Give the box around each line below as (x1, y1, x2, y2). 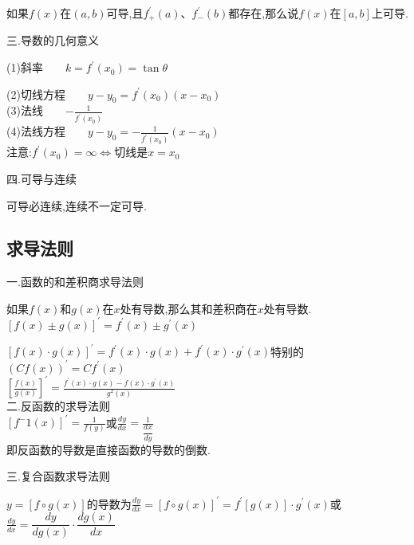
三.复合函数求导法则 (6, 468, 110, 484)
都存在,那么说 (228, 5, 299, 21)
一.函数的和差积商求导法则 (6, 273, 144, 290)
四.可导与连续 (6, 170, 77, 186)
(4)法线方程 (6, 123, 65, 139)
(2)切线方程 (6, 85, 65, 102)
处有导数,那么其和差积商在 (120, 300, 258, 316)
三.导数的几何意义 (6, 32, 99, 49)
